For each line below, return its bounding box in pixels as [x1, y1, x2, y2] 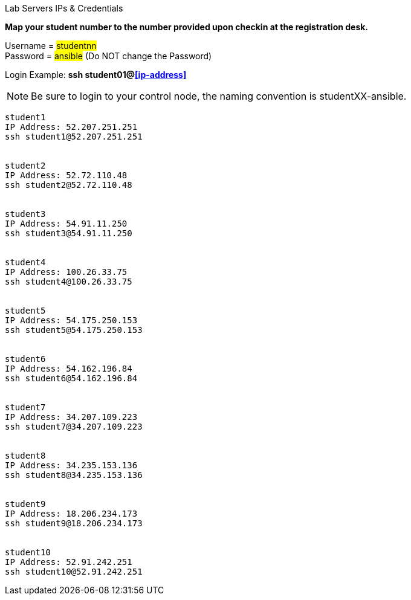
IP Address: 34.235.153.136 [5, 460, 138, 470]
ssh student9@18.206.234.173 [5, 518, 143, 528]
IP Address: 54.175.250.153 [5, 315, 138, 325]
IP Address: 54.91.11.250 [5, 219, 128, 228]
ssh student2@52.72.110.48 [5, 180, 132, 190]
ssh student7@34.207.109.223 [5, 422, 143, 431]
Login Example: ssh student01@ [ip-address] [5, 69, 187, 80]
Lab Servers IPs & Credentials [5, 3, 123, 13]
